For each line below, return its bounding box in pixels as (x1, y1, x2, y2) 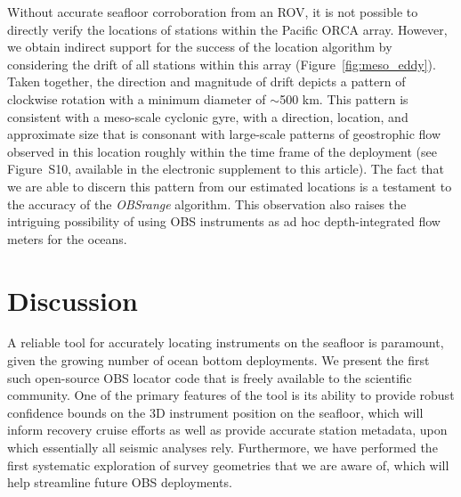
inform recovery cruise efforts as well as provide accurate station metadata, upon (7, 420, 448, 439)
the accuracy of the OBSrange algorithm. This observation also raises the (7, 194, 407, 213)
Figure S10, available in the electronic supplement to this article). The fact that (7, 159, 444, 178)
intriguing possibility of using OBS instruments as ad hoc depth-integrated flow (7, 212, 441, 231)
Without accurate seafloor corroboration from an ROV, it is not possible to (7, 3, 418, 20)
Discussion (7, 281, 138, 318)
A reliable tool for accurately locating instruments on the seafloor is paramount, (7, 333, 444, 352)
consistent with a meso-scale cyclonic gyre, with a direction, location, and (7, 107, 408, 126)
